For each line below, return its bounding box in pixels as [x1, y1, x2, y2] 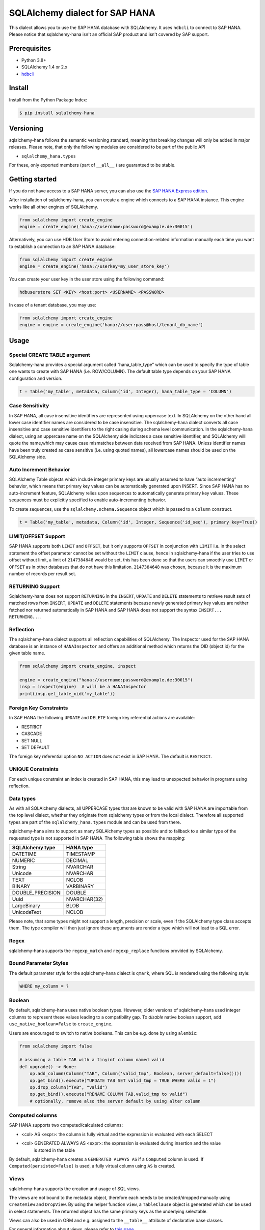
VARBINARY [66, 883, 94, 890]
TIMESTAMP [66, 851, 95, 857]
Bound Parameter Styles [9, 960, 69, 967]
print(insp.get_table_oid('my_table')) [19, 691, 115, 696]
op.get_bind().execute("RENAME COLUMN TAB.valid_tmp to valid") [29, 1091, 188, 1097]
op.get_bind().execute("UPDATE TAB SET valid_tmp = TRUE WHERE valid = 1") [29, 1077, 216, 1083]
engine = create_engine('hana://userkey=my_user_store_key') [19, 264, 170, 269]
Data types [9, 795, 36, 802]
